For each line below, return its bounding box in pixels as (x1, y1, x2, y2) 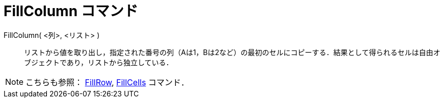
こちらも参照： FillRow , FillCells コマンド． (25, 77, 189, 87)
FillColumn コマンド (4, 3, 138, 20)
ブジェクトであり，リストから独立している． (24, 58, 173, 67)
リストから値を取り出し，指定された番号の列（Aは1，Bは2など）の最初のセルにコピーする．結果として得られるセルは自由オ (24, 47, 440, 57)
